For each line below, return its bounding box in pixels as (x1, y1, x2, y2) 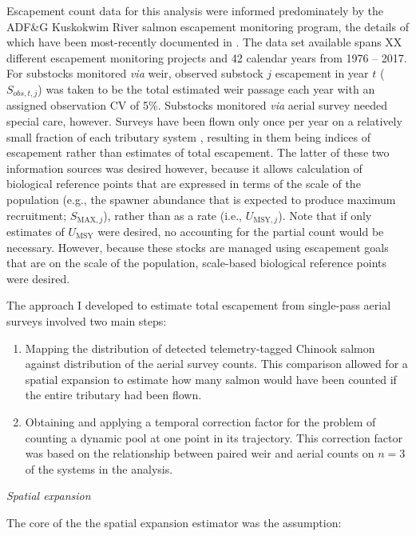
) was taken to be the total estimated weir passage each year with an (38, 80, 375, 97)
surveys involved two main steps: (6, 313, 167, 329)
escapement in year (275, 65, 369, 82)
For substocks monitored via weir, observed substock (6, 65, 263, 82)
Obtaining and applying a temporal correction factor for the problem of (25, 413, 376, 430)
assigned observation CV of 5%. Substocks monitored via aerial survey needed (6, 97, 388, 114)
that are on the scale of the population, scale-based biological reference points (6, 254, 387, 271)
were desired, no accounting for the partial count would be (97, 223, 384, 240)
